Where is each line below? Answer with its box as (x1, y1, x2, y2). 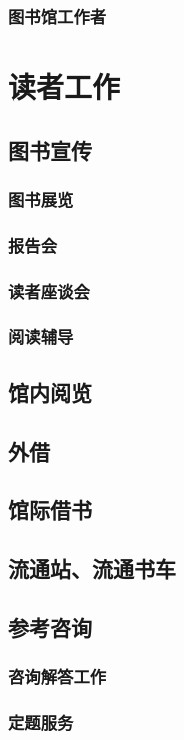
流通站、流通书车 (8, 553, 176, 584)
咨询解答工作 (8, 664, 107, 689)
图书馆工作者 (8, 3, 107, 28)
